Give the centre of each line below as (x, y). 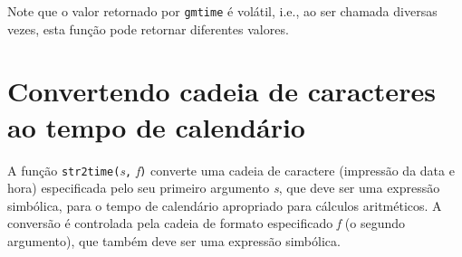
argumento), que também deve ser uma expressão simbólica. (174, 241)
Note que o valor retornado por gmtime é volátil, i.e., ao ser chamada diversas (222, 11)
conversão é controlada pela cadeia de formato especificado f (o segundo (207, 223)
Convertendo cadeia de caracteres (221, 91)
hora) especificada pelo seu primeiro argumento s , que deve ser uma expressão (224, 188)
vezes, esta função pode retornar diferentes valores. (148, 29)
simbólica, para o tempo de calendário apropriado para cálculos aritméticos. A (225, 205)
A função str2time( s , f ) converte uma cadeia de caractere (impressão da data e (231, 170)
